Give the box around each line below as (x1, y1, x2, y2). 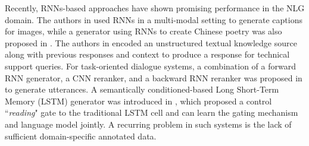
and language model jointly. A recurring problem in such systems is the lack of (5, 118, 292, 130)
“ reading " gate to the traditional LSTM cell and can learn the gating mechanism (5, 106, 298, 119)
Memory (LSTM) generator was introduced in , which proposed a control (5, 94, 272, 107)
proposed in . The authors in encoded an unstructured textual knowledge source (5, 36, 297, 49)
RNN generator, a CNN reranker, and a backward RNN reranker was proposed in (5, 71, 302, 84)
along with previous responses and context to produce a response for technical (5, 48, 290, 61)
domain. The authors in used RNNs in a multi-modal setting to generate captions (5, 13, 302, 26)
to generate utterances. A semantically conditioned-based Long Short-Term (5, 83, 279, 96)
